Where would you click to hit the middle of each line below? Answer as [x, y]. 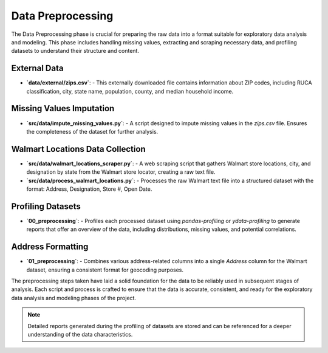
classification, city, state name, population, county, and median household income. [130, 91]
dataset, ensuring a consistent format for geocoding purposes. [105, 270]
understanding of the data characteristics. [80, 334]
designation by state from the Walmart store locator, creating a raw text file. [121, 172]
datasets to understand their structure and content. [75, 51]
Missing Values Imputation [63, 108]
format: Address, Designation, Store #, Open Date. [89, 189]
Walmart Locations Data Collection [78, 149]
